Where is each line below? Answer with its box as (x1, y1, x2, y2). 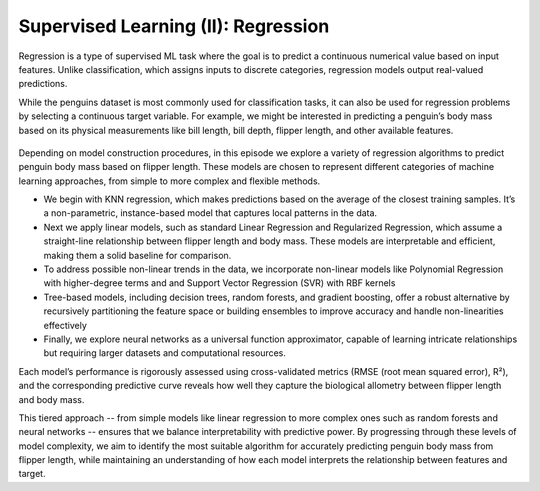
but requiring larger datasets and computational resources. (43, 347, 287, 359)
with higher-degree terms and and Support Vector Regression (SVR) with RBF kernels (43, 277, 396, 289)
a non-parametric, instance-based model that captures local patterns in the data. (43, 207, 378, 219)
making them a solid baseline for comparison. (43, 249, 232, 261)
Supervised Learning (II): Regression (18, 15, 330, 37)
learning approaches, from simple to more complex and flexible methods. (18, 175, 321, 187)
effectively (43, 319, 87, 331)
